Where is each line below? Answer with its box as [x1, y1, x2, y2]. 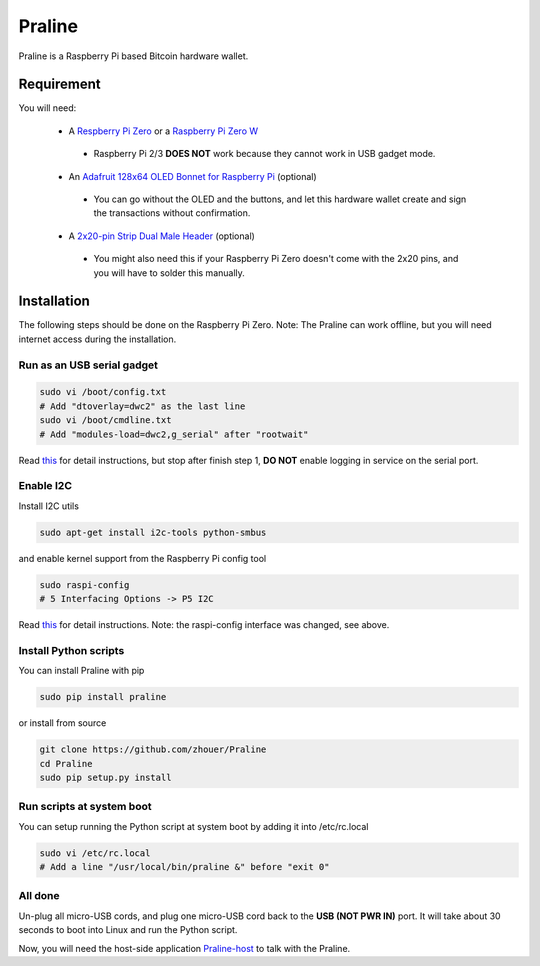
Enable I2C [18, 479, 72, 493]
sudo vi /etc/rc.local [39, 847, 151, 859]
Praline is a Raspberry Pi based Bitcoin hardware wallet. [18, 50, 249, 62]
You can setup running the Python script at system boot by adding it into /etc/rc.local [18, 820, 369, 832]
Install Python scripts [18, 643, 125, 657]
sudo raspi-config [39, 579, 130, 590]
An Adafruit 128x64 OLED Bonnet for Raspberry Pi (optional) [68, 170, 317, 182]
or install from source [18, 717, 107, 729]
